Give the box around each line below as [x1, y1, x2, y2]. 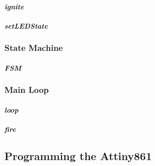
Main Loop [4, 83, 49, 96]
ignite [4, 1, 24, 11]
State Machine [4, 41, 63, 54]
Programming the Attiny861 [4, 148, 152, 164]
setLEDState [4, 20, 48, 31]
